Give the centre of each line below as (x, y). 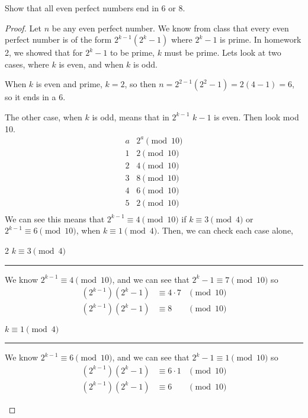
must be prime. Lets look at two (223, 52)
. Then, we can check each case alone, (225, 230)
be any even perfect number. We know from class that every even (170, 28)
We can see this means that (55, 218)
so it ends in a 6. (35, 97)
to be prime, (132, 52)
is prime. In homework (261, 39)
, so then (140, 84)
